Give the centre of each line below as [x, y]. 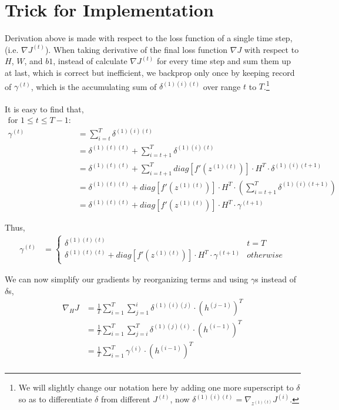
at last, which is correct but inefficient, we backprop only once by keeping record [150, 72]
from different [125, 399]
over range [222, 86]
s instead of [276, 279]
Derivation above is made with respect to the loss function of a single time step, [149, 38]
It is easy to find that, [44, 109]
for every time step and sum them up [224, 61]
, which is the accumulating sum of [94, 86]
